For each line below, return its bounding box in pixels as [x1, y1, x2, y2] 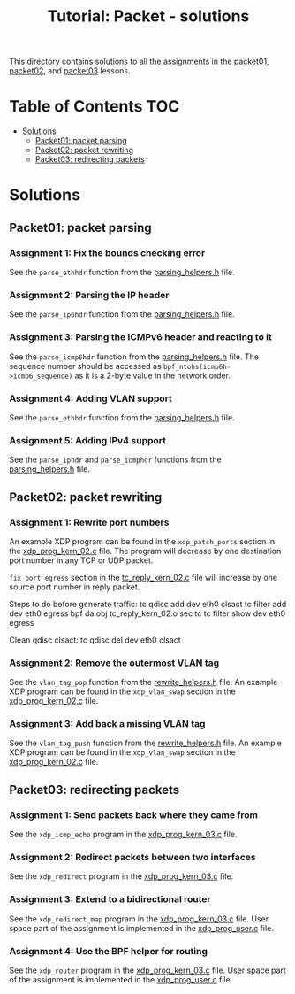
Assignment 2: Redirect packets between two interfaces [9, 851, 256, 864]
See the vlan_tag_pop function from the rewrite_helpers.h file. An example [9, 677, 278, 688]
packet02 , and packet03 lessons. [9, 65, 131, 76]
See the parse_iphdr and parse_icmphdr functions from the [9, 454, 223, 466]
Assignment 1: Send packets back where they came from [9, 808, 259, 821]
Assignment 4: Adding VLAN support [9, 392, 172, 405]
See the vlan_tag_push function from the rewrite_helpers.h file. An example [9, 737, 283, 749]
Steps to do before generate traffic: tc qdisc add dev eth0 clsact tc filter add [9, 598, 287, 609]
